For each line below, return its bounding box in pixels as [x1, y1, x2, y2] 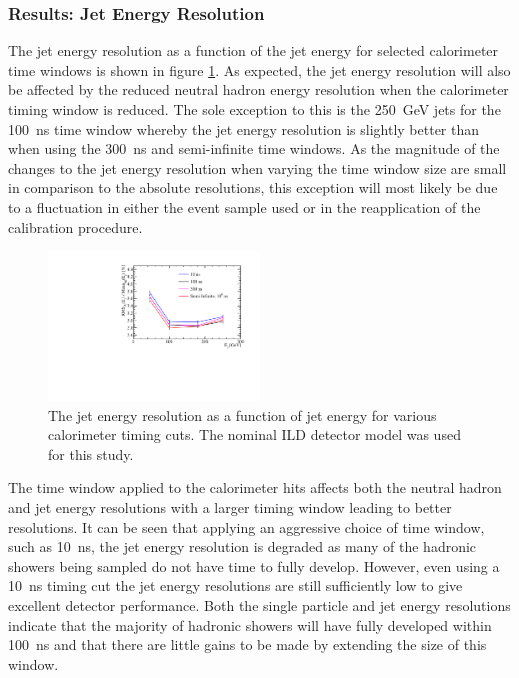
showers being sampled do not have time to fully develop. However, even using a [8, 555, 500, 576]
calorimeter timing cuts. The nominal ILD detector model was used [48, 424, 461, 445]
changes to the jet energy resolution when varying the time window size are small [8, 157, 507, 178]
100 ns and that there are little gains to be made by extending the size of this [8, 634, 487, 655]
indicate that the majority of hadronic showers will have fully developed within [8, 614, 492, 635]
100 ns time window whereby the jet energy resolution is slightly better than [8, 118, 480, 139]
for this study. [48, 443, 134, 464]
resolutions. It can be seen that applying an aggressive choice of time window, [8, 516, 485, 537]
